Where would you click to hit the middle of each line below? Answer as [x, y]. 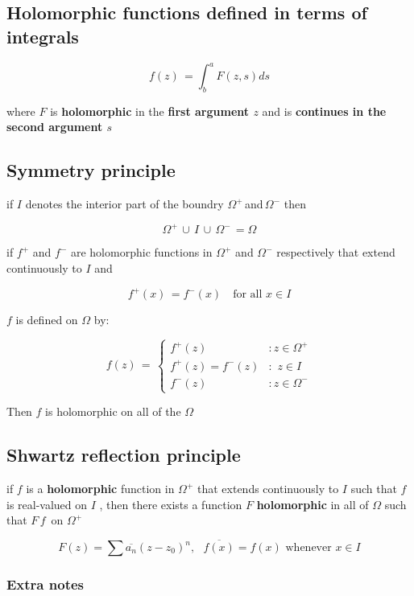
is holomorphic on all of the [113, 411]
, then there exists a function [171, 504]
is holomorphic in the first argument [150, 111]
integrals [43, 36]
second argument [55, 127]
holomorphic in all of [313, 504]
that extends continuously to [268, 489]
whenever [308, 548]
